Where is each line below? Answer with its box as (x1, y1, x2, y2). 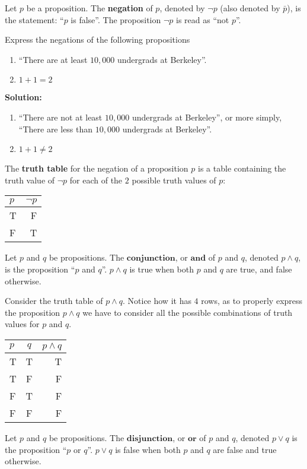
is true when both (129, 262, 194, 275)
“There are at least (18, 53, 88, 65)
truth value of (5, 173, 55, 186)
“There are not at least (18, 110, 103, 123)
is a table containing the (198, 162, 286, 175)
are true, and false (226, 262, 292, 275)
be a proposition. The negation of (26, 2, 153, 14)
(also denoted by (220, 2, 280, 14)
